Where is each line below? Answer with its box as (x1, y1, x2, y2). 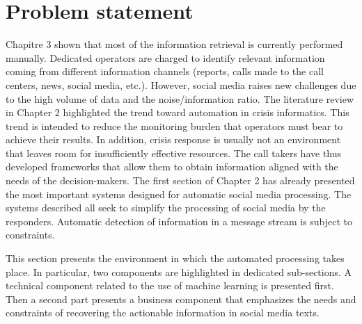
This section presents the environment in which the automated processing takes (6, 251, 345, 266)
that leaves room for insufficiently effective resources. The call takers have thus (6, 145, 342, 160)
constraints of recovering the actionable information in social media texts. (6, 305, 320, 320)
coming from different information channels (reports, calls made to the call (6, 64, 324, 79)
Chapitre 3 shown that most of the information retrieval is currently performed (6, 37, 343, 51)
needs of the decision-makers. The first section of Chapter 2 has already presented (6, 173, 355, 188)
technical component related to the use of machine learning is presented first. (6, 278, 334, 293)
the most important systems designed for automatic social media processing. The (6, 186, 352, 201)
